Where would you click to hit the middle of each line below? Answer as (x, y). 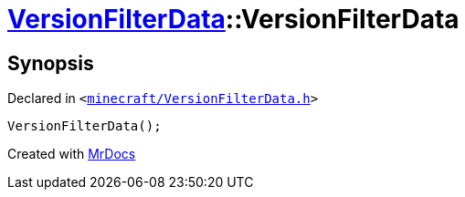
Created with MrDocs (72, 154)
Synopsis (51, 63)
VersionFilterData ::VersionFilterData (233, 19)
